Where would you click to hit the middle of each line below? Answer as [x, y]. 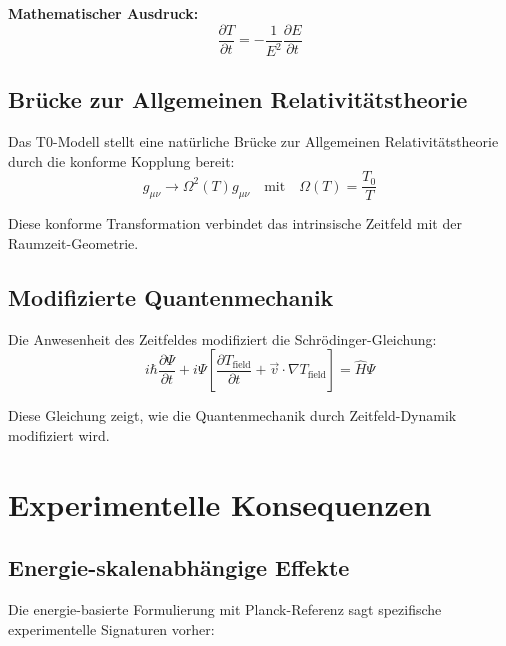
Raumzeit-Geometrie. [73, 243]
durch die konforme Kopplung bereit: [121, 160]
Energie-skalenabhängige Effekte [179, 567]
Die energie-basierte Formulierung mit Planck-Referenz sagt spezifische [225, 609]
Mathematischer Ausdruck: [103, 13]
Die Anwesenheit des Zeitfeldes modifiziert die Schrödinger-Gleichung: [222, 338]
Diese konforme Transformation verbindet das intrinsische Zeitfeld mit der [235, 223]
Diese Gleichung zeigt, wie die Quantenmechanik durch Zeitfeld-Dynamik [232, 415]
